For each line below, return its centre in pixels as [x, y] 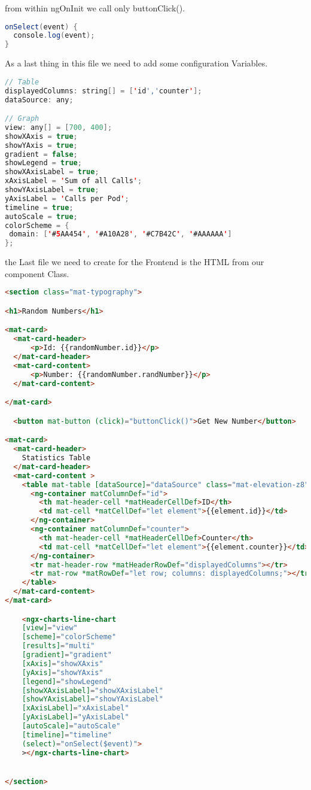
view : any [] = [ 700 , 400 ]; [59, 127]
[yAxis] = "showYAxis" [62, 672]
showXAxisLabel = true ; [52, 172]
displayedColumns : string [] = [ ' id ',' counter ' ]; [103, 91]
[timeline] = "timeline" [67, 735]
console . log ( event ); [54, 36]
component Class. [37, 273]
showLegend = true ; [43, 163]
